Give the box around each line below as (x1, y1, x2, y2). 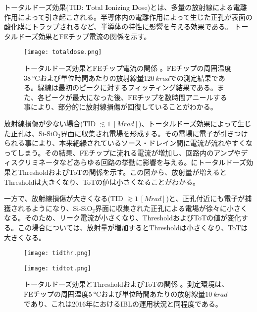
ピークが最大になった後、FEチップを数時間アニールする (44, 92, 227, 102)
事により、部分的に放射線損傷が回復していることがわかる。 (24, 102, 217, 112)
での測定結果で (169, 72, 218, 83)
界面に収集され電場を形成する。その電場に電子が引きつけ (60, 128, 248, 138)
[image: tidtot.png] (24, 264, 92, 272)
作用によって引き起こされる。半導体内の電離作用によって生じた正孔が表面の (4, 11, 253, 22)
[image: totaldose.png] (24, 49, 102, 56)
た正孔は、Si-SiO (4, 128, 58, 138)
